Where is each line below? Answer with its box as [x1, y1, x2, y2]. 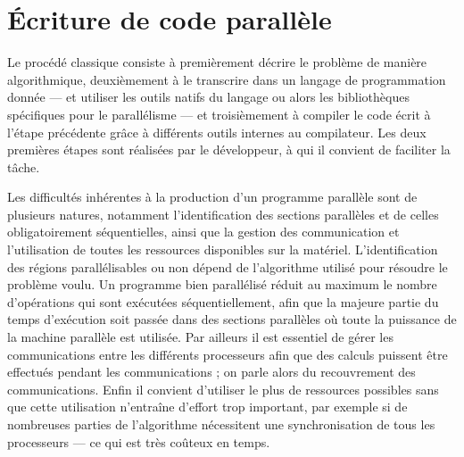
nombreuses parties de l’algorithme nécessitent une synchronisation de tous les [7, 415, 435, 433]
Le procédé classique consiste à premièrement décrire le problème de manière [7, 53, 427, 71]
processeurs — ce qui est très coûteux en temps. [7, 432, 270, 451]
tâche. [7, 157, 40, 176]
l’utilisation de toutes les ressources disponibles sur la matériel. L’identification [7, 240, 438, 259]
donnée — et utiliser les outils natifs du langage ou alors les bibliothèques [7, 87, 410, 106]
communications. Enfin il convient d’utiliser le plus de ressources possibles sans [7, 379, 439, 398]
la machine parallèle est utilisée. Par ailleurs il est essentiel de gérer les [7, 328, 394, 346]
